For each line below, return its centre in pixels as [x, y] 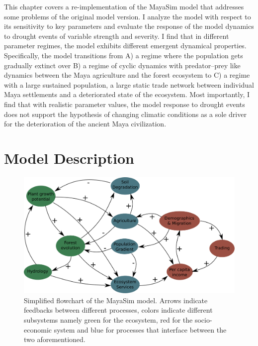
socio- [203, 319]
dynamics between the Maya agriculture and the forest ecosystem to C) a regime [127, 75]
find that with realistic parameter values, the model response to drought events [125, 104]
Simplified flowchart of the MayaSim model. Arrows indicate [116, 300]
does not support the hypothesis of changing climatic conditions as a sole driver [125, 114]
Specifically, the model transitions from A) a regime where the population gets [124, 55]
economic [38, 329]
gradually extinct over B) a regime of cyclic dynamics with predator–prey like [122, 65]
